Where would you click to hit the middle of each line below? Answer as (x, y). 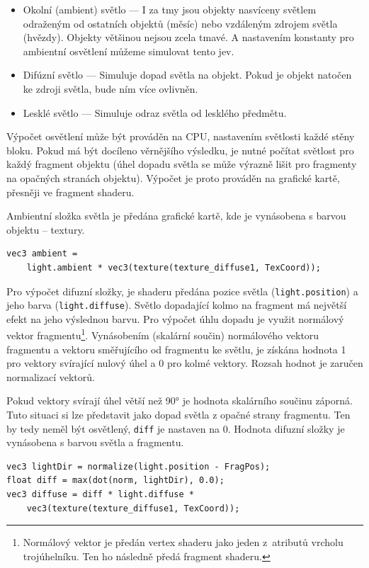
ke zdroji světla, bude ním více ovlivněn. (110, 88)
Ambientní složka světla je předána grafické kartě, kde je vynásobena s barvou (176, 216)
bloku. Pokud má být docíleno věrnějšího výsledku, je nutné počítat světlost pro (180, 150)
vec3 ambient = (42, 254)
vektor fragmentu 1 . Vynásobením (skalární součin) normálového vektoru (163, 334)
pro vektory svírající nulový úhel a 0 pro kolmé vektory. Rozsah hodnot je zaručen (185, 363)
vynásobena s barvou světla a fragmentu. (95, 442)
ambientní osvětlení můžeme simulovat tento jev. (129, 51)
